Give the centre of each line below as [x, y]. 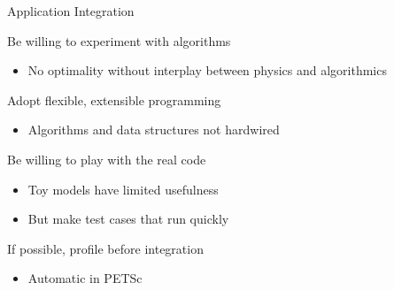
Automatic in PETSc [85, 278]
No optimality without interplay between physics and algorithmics [207, 70]
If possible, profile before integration [105, 248]
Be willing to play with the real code [107, 159]
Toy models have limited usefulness [123, 189]
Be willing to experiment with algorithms [119, 40]
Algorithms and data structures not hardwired [154, 130]
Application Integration [71, 11]
